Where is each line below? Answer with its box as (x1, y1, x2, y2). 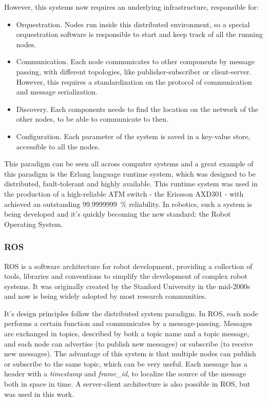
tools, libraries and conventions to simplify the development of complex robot (4, 271, 247, 281)
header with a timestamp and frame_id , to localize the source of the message (4, 368, 246, 379)
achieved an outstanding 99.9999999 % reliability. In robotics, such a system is (4, 198, 252, 209)
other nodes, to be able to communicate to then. (16, 113, 168, 124)
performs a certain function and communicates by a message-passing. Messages (4, 318, 253, 329)
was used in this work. (4, 388, 74, 399)
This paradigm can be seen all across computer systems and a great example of (4, 158, 254, 169)
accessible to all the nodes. (16, 141, 100, 151)
